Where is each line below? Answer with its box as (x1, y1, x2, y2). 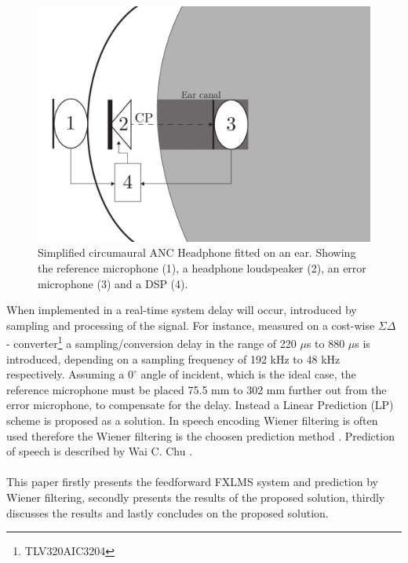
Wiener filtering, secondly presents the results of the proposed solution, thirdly (6, 488, 385, 505)
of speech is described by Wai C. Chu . (6, 443, 193, 459)
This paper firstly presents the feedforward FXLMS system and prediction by (6, 473, 378, 490)
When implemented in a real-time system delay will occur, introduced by (6, 302, 357, 318)
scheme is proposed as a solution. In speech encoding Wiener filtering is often (6, 411, 378, 428)
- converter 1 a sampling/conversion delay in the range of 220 (6, 333, 297, 351)
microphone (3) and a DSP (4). (38, 275, 188, 291)
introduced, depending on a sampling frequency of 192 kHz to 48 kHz (6, 350, 341, 367)
